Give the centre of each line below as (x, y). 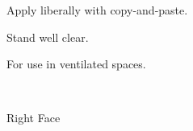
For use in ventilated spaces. (76, 64)
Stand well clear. (48, 37)
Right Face (34, 118)
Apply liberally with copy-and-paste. (97, 10)
